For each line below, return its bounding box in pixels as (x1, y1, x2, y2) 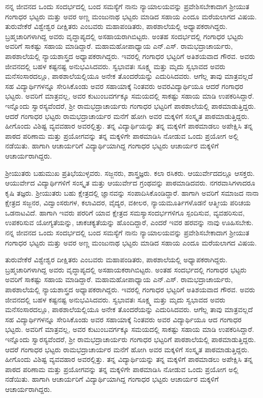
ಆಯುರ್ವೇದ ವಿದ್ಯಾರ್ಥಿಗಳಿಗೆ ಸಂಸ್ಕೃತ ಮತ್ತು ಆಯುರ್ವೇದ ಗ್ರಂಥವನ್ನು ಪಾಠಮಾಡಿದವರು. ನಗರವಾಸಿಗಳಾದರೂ (5, 177, 255, 188)
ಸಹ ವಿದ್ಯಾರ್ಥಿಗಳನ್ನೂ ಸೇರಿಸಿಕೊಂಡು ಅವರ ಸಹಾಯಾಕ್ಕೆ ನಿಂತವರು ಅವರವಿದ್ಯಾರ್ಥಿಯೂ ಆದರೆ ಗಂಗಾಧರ (5, 80, 243, 91)
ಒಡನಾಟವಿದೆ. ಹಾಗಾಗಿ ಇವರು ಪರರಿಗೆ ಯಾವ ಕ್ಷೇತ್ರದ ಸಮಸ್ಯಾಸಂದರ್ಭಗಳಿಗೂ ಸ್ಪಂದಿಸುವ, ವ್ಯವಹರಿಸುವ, (5, 207, 245, 218)
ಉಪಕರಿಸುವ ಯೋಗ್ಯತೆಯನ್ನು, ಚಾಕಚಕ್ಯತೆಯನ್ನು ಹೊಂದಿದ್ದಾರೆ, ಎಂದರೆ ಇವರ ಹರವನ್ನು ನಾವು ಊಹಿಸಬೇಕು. (5, 217, 254, 228)
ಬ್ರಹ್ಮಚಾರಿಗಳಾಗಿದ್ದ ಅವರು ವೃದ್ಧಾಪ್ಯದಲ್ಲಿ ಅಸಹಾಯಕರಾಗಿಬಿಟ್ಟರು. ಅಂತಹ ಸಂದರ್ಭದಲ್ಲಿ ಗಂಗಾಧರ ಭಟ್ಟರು (5, 264, 247, 274)
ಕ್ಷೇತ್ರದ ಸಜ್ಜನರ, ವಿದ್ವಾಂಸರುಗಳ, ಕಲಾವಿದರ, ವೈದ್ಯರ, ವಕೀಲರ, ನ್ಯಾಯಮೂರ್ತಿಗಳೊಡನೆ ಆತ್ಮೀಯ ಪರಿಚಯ (5, 197, 251, 208)
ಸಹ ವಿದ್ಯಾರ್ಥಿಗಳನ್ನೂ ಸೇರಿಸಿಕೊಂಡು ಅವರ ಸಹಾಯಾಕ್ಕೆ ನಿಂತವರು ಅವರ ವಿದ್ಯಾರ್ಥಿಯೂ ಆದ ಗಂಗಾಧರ (5, 314, 242, 324)
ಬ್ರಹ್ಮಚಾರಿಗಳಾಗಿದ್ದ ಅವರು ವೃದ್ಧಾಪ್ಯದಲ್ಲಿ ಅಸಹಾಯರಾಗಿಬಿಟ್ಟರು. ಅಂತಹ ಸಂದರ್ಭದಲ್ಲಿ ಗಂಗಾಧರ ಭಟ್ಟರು (5, 30, 244, 41)
